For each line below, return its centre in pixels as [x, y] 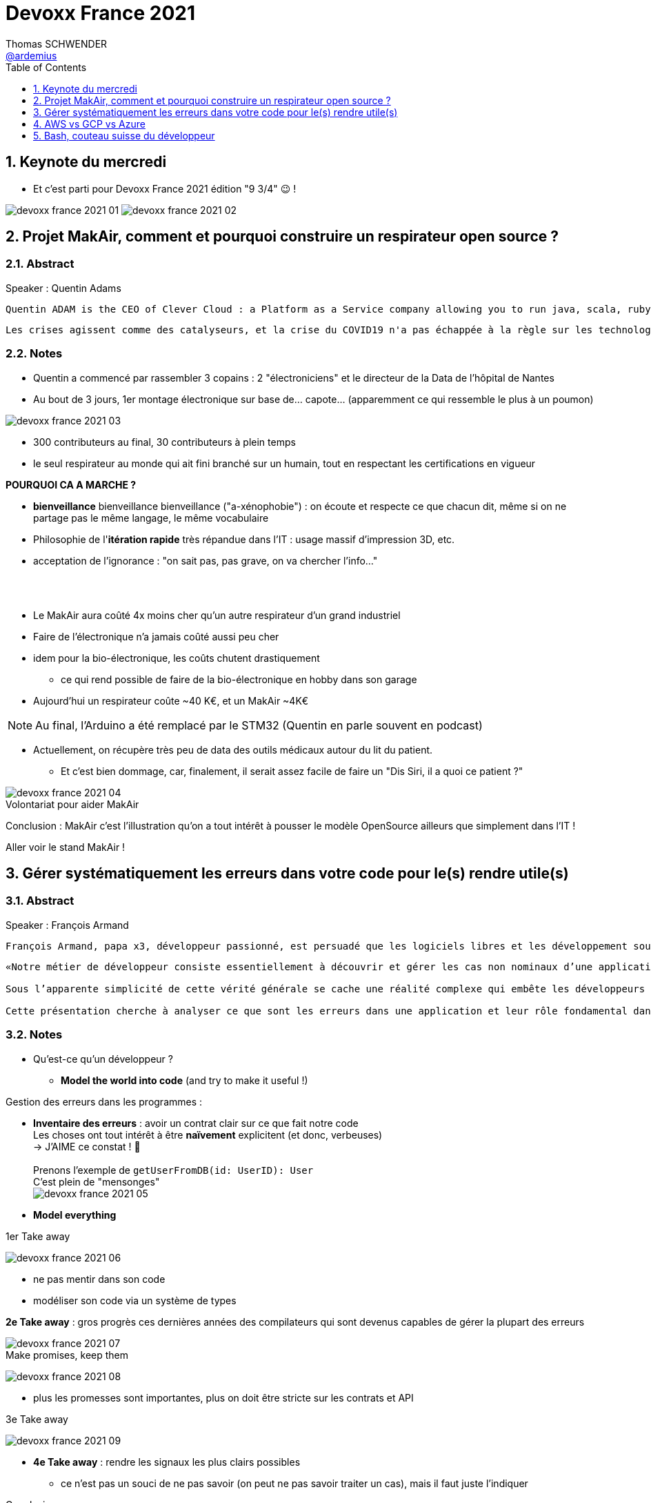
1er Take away [38, 1236]
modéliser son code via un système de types [135, 1300]
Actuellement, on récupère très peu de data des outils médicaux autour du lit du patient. [233, 749]
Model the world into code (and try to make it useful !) [184, 1080]
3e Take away [37, 1419]
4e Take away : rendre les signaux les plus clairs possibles [167, 1462]
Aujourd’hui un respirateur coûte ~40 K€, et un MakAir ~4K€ [171, 700]
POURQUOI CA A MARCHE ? [71, 484]
